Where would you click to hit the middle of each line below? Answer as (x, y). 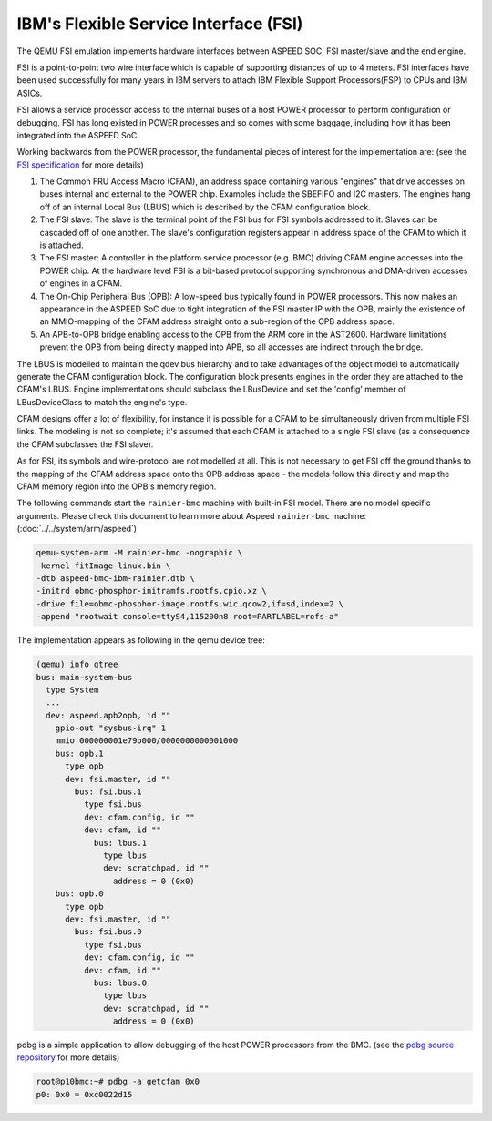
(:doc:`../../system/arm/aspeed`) (77, 529)
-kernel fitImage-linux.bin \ (103, 566)
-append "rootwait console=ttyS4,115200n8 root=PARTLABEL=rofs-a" (187, 617)
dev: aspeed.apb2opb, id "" (108, 715)
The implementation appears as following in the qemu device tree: (141, 640)
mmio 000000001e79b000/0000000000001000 (147, 741)
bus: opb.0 (79, 894)
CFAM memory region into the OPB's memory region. (117, 486)
